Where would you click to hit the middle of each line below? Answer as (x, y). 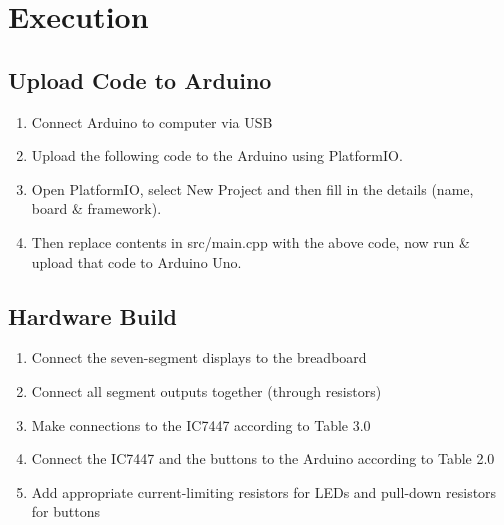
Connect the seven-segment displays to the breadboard (199, 357)
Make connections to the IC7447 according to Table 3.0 (201, 424)
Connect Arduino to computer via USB (152, 121)
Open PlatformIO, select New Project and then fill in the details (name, (252, 188)
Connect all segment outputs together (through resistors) (206, 390)
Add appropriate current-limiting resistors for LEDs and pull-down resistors (264, 491)
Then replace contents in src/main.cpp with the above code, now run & (250, 241)
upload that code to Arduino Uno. (136, 261)
